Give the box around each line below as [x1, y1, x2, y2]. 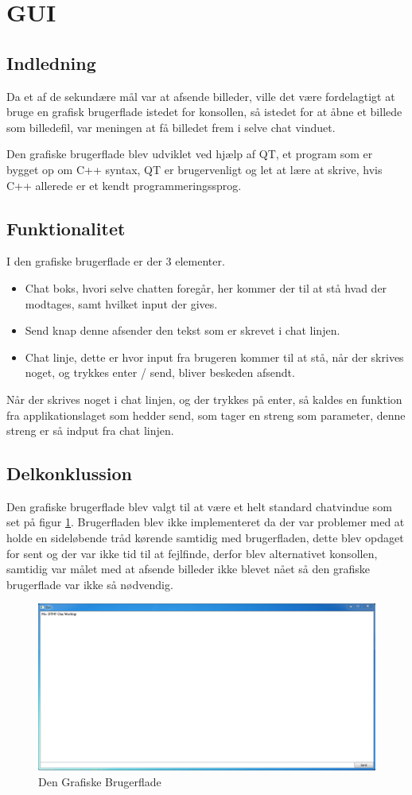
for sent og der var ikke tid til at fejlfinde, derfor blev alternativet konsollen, [6, 545, 378, 561]
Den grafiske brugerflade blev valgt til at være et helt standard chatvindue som [6, 498, 392, 514]
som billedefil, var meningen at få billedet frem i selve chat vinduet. [6, 118, 336, 135]
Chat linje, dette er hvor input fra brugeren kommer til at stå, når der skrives [25, 348, 404, 365]
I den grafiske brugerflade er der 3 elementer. [6, 253, 225, 270]
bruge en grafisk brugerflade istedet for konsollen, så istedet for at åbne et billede [6, 103, 402, 120]
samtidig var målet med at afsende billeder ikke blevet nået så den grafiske [6, 560, 370, 577]
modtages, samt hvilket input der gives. [25, 295, 218, 312]
